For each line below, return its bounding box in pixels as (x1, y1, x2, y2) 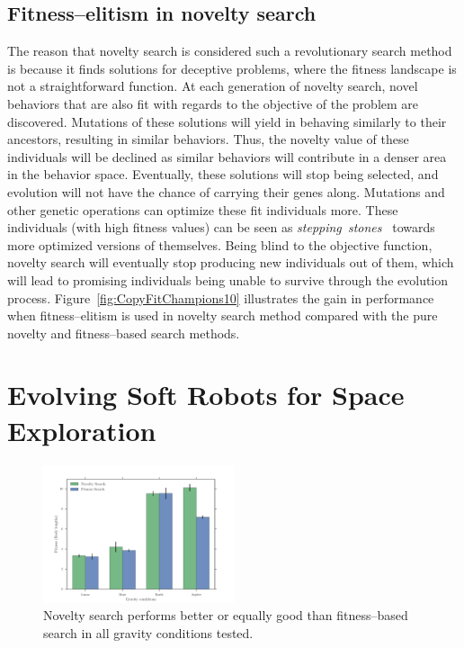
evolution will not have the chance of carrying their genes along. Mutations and (7, 182, 445, 201)
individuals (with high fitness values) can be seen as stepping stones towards (7, 218, 435, 237)
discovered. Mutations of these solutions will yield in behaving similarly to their (7, 112, 447, 130)
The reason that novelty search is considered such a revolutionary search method (7, 41, 452, 60)
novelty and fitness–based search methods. (7, 323, 240, 342)
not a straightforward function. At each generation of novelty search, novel (7, 76, 418, 95)
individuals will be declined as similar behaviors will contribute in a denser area (7, 147, 447, 166)
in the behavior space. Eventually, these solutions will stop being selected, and (7, 165, 439, 184)
